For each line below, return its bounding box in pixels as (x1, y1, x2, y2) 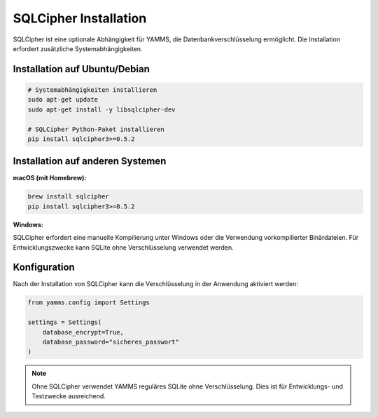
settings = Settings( (27, 318, 102, 326)
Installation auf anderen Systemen (13, 155, 167, 168)
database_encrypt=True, (42, 328, 124, 336)
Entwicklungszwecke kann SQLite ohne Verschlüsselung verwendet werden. (13, 243, 234, 252)
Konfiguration (13, 262, 75, 274)
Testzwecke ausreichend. (31, 392, 106, 400)
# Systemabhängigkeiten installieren (27, 86, 157, 94)
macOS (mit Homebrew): (13, 174, 87, 182)
